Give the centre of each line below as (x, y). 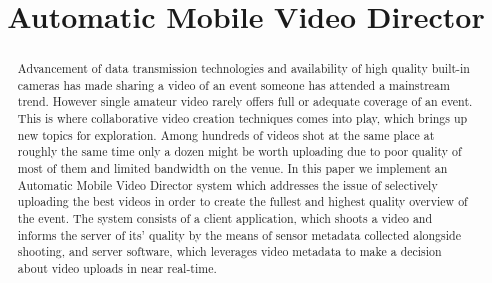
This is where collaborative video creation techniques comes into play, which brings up (242, 118)
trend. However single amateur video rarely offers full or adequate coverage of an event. (245, 101)
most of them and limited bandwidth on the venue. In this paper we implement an (232, 168)
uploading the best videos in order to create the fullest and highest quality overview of (242, 201)
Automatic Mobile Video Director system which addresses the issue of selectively (227, 184)
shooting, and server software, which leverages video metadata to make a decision (229, 251)
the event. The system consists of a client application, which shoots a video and (225, 218)
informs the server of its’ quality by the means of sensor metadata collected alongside (239, 234)
